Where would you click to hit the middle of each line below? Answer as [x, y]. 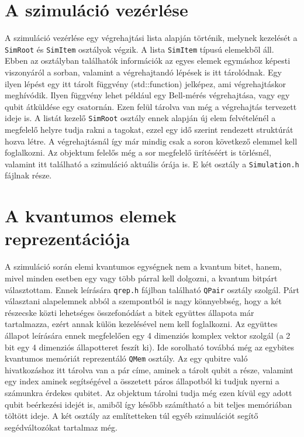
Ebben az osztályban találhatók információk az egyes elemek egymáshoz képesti [148, 61]
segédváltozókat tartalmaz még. [61, 427]
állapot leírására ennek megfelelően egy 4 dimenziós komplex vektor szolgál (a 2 [148, 335]
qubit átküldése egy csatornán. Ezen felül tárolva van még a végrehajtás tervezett [151, 106]
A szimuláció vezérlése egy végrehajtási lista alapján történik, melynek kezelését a [151, 38]
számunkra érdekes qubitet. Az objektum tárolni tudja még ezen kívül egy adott [148, 393]
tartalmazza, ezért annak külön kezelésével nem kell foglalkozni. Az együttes [141, 324]
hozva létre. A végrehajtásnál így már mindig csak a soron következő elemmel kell [151, 141]
